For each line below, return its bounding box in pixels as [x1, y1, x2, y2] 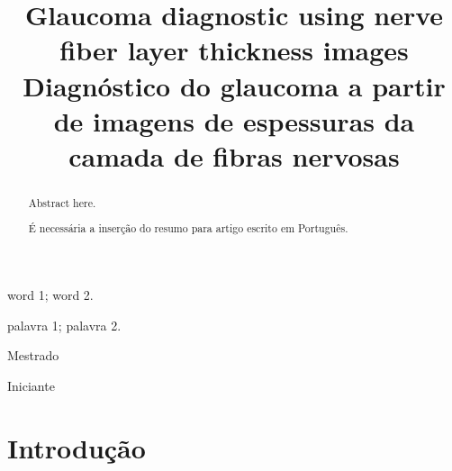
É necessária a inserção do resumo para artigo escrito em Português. [28, 221, 348, 236]
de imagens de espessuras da [53, 102, 415, 139]
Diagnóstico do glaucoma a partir [23, 67, 446, 104]
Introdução [7, 429, 146, 466]
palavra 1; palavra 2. [7, 315, 122, 334]
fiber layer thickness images [59, 32, 409, 68]
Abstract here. [28, 195, 96, 210]
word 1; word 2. [7, 285, 94, 304]
